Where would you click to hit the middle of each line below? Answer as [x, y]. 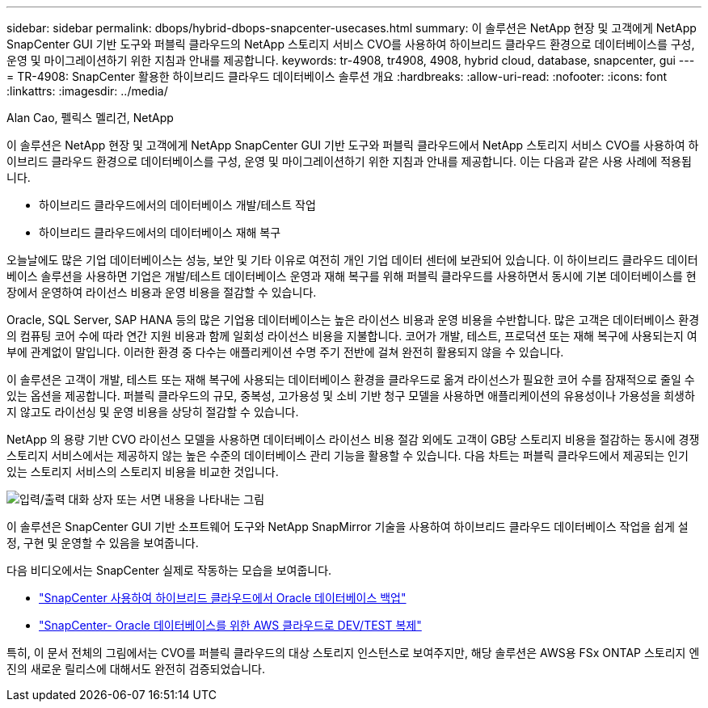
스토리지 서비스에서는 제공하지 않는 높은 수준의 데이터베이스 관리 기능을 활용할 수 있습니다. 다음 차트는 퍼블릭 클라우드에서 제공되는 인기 [348, 455]
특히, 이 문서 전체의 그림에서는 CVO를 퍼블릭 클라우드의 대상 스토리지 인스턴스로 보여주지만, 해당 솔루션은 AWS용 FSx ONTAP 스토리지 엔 [353, 653]
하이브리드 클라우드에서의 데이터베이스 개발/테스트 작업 [177, 205]
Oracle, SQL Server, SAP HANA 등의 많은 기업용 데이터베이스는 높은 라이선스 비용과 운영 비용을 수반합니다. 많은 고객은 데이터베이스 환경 [353, 320]
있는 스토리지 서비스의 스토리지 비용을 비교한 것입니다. [143, 472]
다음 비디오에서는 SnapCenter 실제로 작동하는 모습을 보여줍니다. [169, 570]
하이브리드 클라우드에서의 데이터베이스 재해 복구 [160, 232]
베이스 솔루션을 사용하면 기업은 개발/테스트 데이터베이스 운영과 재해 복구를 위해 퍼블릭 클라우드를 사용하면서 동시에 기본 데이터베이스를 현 [352, 276]
